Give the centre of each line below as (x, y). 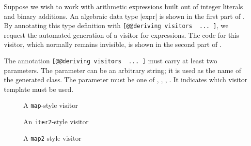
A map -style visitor (51, 105)
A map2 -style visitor (52, 138)
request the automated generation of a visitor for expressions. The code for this (122, 35)
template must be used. (39, 89)
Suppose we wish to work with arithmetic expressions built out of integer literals (124, 6)
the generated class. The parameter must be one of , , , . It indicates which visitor (126, 80)
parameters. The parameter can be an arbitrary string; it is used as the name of (123, 70)
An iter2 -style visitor (56, 122)
